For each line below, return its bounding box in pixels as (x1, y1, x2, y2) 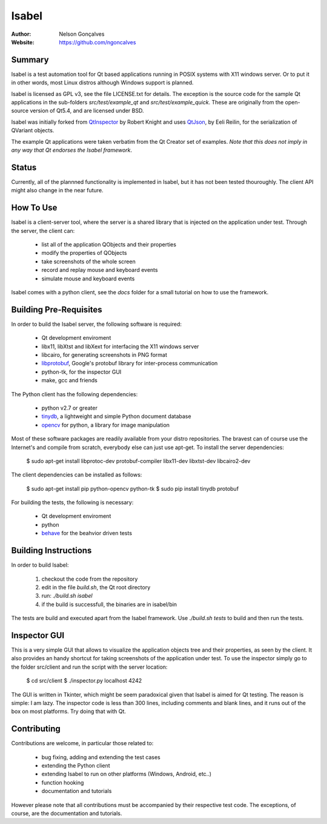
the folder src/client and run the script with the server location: (11, 663, 168, 670)
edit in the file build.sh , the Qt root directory (41, 583, 151, 591)
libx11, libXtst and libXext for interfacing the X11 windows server (41, 343, 199, 350)
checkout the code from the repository (41, 575, 138, 583)
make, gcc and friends (41, 377, 98, 384)
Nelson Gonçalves (59, 30, 105, 38)
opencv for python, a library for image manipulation (41, 421, 170, 428)
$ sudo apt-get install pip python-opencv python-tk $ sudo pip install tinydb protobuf (26, 485, 239, 492)
